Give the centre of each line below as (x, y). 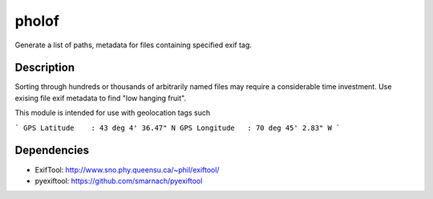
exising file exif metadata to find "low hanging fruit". (101, 98)
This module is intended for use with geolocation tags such (113, 113)
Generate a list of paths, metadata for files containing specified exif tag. (134, 45)
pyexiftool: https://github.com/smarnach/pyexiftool (119, 181)
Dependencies (52, 150)
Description (45, 68)
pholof (37, 21)
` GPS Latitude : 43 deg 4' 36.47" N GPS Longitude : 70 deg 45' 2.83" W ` (178, 128)
